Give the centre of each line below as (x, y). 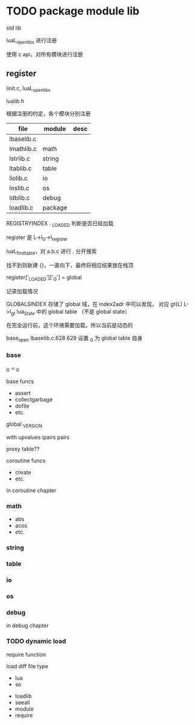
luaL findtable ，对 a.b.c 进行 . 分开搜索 (52, 252)
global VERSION (24, 425)
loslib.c (19, 188)
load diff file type (27, 666)
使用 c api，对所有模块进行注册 (45, 54)
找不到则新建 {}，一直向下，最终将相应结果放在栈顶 (70, 265)
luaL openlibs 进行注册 (32, 41)
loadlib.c (21, 208)
